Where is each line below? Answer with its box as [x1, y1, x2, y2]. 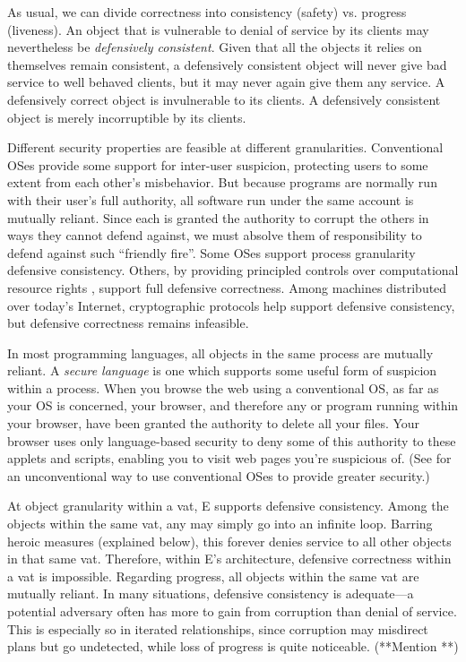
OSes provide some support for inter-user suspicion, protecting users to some [7, 155, 428, 174]
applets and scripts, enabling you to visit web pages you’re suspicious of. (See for [7, 449, 452, 468]
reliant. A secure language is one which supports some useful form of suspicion [7, 361, 437, 380]
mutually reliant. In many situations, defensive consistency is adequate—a [7, 584, 414, 603]
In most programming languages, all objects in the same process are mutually [7, 343, 434, 362]
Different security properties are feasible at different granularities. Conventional [7, 138, 444, 157]
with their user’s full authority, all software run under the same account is [7, 190, 414, 209]
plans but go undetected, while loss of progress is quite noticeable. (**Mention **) [7, 637, 459, 656]
